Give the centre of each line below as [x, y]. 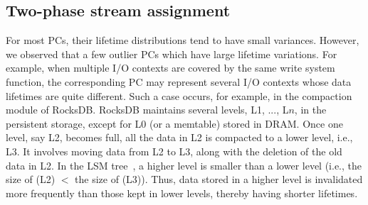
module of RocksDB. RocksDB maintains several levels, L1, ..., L [147, 110]
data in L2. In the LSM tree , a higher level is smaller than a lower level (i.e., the [184, 165]
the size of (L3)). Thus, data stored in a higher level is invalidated [219, 179]
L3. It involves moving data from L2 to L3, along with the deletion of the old [174, 151]
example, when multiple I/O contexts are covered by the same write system [170, 68]
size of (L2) [31, 179]
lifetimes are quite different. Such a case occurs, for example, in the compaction [179, 95]
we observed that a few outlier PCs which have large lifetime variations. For [172, 54]
